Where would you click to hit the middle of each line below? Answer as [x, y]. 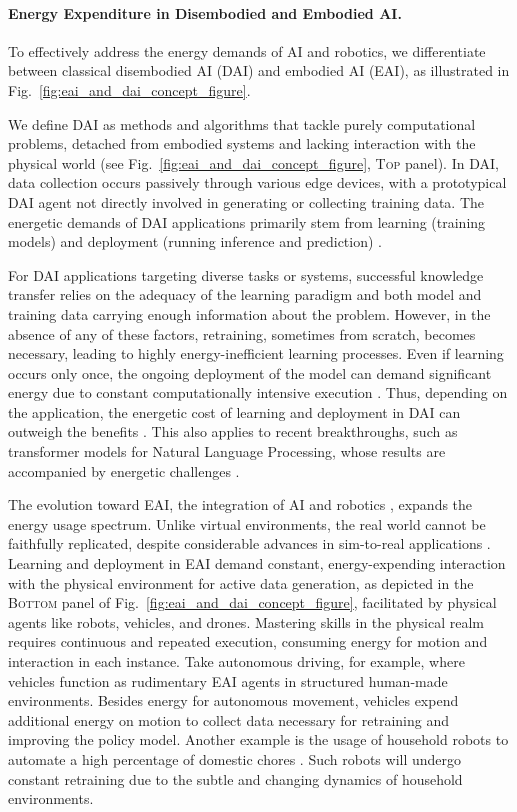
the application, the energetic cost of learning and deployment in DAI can [234, 411]
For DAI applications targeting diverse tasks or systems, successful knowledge [246, 274]
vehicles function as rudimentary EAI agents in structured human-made [228, 680]
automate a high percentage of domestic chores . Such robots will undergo [235, 758]
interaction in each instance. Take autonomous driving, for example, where [236, 661]
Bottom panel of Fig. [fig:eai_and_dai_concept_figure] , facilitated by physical [252, 602]
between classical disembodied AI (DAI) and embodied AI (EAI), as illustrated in [259, 70]
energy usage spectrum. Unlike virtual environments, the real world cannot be [247, 523]
